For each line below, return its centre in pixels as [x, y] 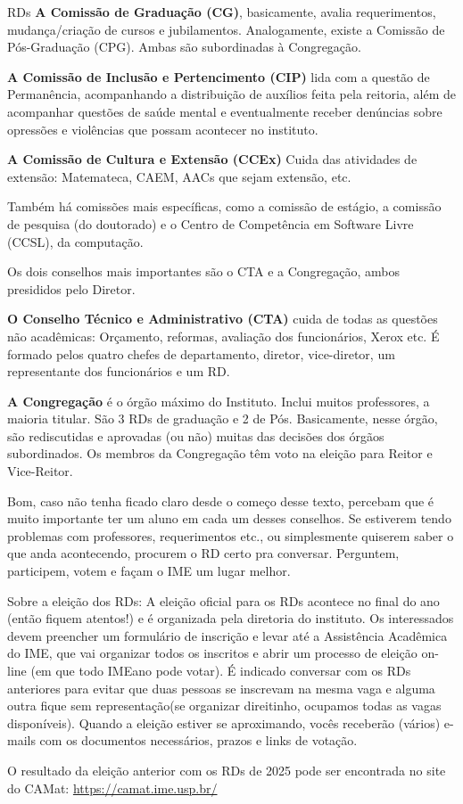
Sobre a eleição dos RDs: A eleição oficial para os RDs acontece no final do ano [223, 600]
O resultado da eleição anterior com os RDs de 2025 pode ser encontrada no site [227, 770]
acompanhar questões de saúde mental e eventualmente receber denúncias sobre [225, 111]
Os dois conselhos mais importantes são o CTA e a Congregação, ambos [204, 271]
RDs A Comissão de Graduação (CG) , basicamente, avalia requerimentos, [222, 12]
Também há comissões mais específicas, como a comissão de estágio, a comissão [224, 206]
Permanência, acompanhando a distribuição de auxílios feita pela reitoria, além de [231, 94]
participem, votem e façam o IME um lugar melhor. [149, 571]
